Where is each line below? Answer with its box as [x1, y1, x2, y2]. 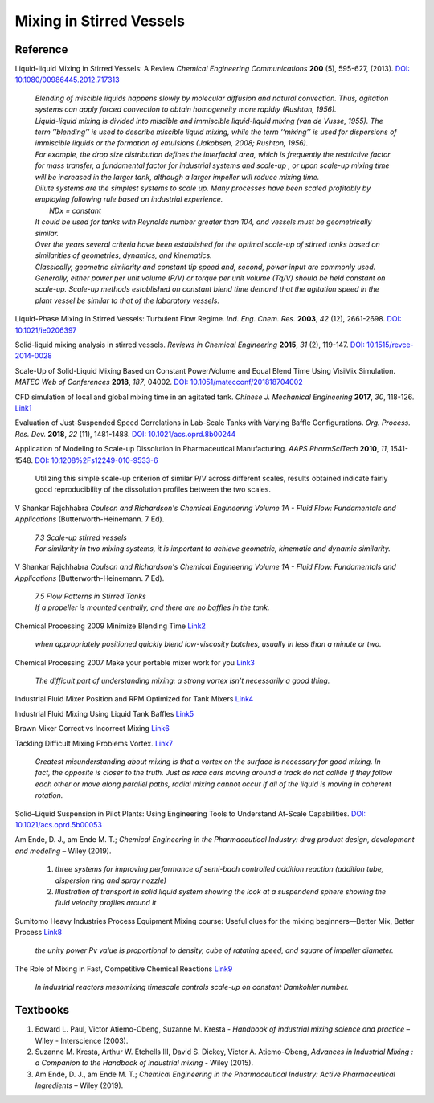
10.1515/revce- [366, 340, 414, 349]
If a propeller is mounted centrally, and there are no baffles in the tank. [35, 603, 270, 612]
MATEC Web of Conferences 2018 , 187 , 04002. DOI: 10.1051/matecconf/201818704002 [14, 378, 303, 387]
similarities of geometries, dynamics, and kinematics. [35, 251, 212, 260]
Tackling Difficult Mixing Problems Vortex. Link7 [14, 738, 174, 748]
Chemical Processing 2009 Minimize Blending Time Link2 [14, 621, 207, 631]
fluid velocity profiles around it [55, 898, 157, 908]
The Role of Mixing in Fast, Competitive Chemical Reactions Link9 [14, 964, 233, 974]
